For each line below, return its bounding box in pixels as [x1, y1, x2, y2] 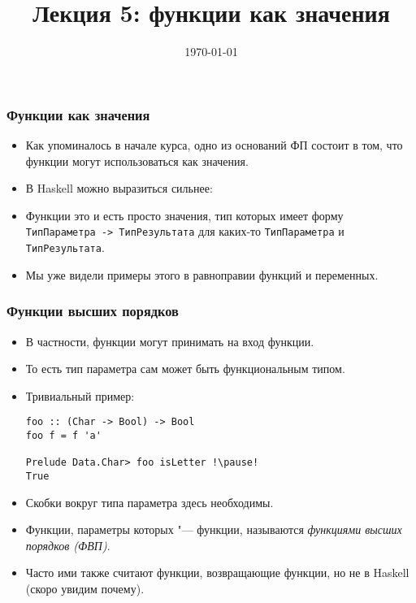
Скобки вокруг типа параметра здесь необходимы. [25, 493, 274, 510]
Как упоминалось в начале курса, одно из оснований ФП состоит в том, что [25, 137, 403, 154]
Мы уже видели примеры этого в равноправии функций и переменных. [25, 266, 379, 283]
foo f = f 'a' [25, 429, 102, 441]
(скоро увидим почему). [25, 579, 145, 596]
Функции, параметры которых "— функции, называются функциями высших [25, 521, 402, 538]
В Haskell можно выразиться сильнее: [25, 180, 213, 197]
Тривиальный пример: [25, 387, 135, 404]
